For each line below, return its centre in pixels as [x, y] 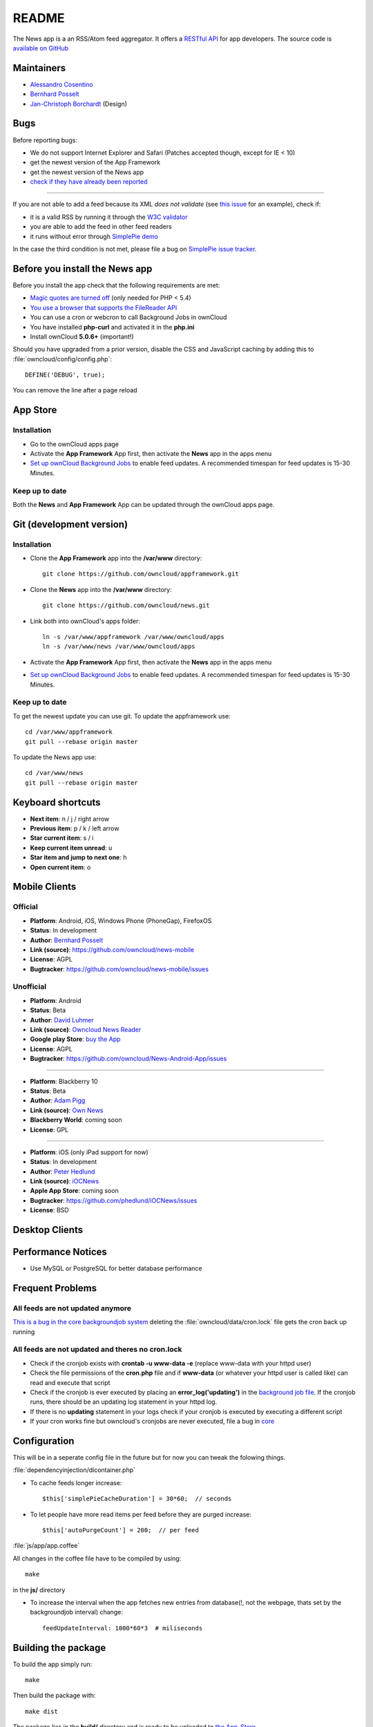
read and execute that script [70, 1382]
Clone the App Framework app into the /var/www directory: [116, 558]
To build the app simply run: [52, 1664]
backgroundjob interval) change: [77, 1612]
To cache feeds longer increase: [76, 1482]
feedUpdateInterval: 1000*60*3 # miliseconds [123, 1628]
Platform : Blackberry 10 [64, 1081]
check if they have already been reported [89, 182]
